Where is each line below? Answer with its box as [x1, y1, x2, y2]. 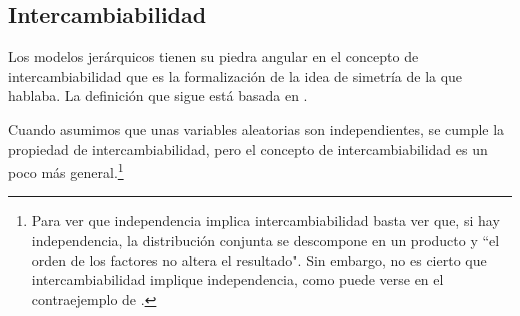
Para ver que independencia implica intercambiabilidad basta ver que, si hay [31, 210, 500, 231]
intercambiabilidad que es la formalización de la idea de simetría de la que [8, 65, 463, 86]
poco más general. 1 [8, 159, 124, 182]
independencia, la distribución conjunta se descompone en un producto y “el [31, 230, 500, 251]
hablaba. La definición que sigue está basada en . [8, 85, 308, 106]
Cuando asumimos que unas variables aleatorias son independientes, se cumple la [8, 118, 505, 139]
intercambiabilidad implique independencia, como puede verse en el [31, 269, 444, 290]
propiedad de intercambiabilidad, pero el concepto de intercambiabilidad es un [8, 138, 488, 159]
